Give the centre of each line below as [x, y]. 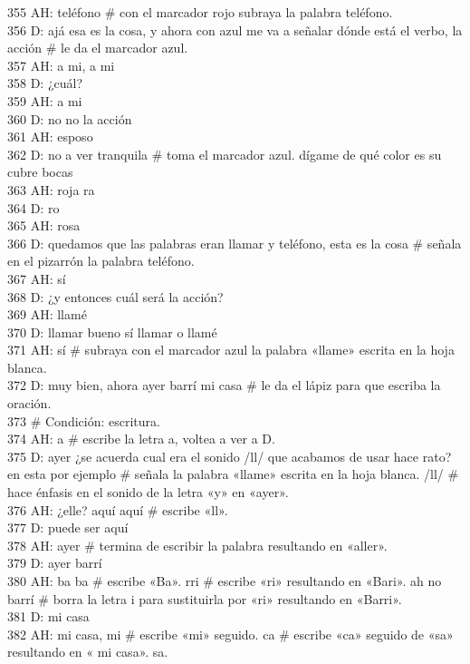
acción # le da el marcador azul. [98, 48]
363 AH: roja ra [51, 189]
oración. [29, 403]
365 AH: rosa [44, 225]
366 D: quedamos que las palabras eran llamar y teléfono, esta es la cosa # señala [235, 243]
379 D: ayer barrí [55, 563]
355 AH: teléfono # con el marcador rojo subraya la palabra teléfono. [200, 12]
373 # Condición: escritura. [84, 420]
